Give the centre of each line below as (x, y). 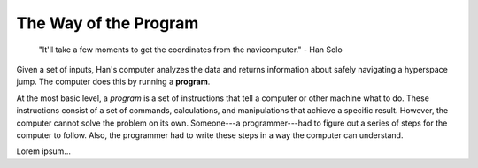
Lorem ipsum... (43, 151)
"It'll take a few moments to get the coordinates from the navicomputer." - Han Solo (190, 50)
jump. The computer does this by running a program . (113, 82)
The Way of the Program (108, 23)
